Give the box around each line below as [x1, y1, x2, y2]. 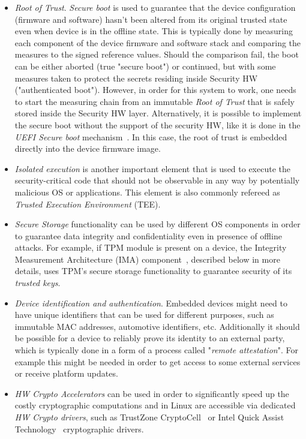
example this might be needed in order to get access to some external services [14, 355, 301, 368]
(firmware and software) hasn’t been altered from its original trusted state [14, 13, 287, 25]
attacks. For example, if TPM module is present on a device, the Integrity [14, 241, 287, 254]
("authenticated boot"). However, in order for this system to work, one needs [14, 83, 296, 96]
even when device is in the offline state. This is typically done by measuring [14, 25, 293, 37]
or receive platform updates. [14, 367, 118, 380]
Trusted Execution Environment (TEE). [14, 197, 161, 210]
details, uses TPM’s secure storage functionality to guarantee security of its [14, 264, 292, 277]
